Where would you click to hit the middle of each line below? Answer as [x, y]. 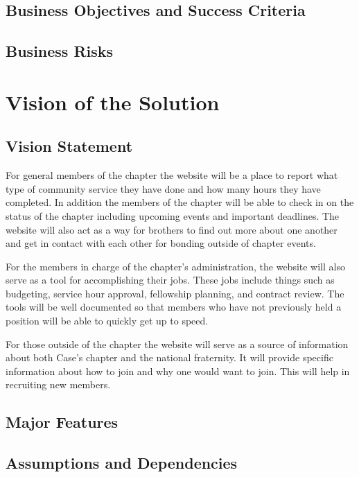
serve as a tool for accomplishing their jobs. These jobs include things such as [170, 280]
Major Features [62, 422]
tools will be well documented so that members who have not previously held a [174, 307]
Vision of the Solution [113, 102]
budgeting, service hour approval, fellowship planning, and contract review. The [175, 293]
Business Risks [60, 51]
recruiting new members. [58, 384]
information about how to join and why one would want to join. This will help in [178, 371]
